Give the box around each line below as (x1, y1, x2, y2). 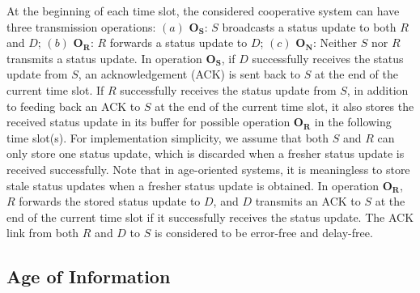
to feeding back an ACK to (6, 97, 141, 114)
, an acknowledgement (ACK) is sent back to (78, 66, 301, 83)
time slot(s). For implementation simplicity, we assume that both (6, 129, 329, 146)
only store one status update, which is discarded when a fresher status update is (6, 145, 405, 162)
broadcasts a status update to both (222, 18, 397, 35)
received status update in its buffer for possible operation (6, 113, 291, 130)
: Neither (313, 34, 358, 51)
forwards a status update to (109, 34, 248, 51)
